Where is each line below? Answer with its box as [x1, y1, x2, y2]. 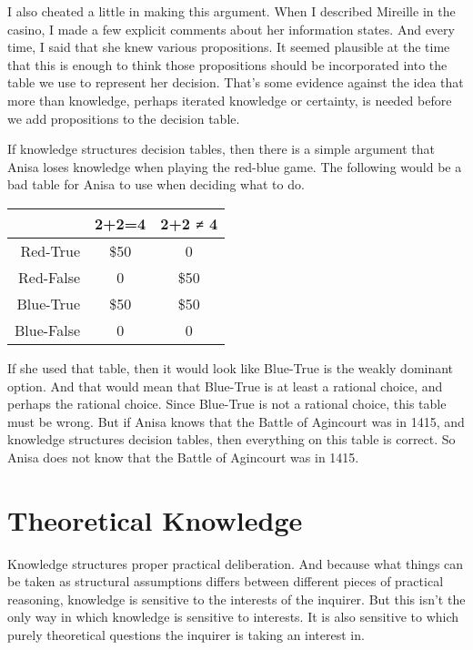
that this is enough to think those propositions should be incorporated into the [7, 55, 448, 74]
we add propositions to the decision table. [7, 108, 240, 127]
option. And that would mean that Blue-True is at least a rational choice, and [7, 376, 443, 395]
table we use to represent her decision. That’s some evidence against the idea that [7, 73, 464, 92]
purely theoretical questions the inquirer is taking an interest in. [7, 625, 365, 644]
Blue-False [15, 319, 81, 340]
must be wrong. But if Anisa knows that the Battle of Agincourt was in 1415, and [7, 411, 465, 431]
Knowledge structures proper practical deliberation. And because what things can [7, 554, 464, 573]
